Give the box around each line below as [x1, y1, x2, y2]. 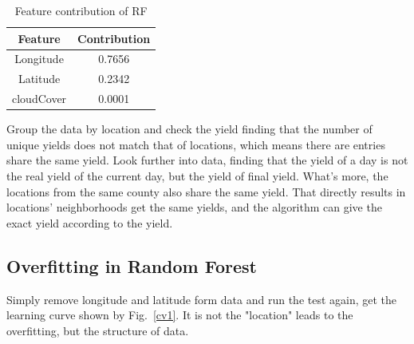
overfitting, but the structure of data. [6, 322, 189, 338]
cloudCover [12, 90, 67, 107]
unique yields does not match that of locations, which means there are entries [6, 136, 385, 152]
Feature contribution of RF [14, 2, 148, 18]
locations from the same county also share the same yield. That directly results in [6, 183, 406, 200]
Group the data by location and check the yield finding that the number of [6, 121, 373, 137]
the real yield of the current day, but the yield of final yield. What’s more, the [6, 168, 388, 184]
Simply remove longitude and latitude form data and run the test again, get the [6, 291, 397, 307]
